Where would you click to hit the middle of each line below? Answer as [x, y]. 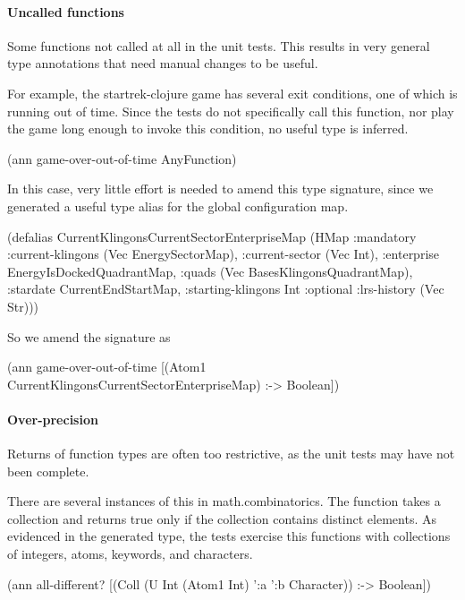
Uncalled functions [66, 11]
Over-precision [53, 419]
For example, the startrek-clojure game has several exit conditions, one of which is [232, 93]
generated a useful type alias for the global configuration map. [178, 206]
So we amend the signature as [89, 336]
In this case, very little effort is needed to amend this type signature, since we [220, 189]
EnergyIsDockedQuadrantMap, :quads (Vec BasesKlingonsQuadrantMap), [210, 271]
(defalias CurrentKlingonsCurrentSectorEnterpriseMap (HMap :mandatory [212, 236]
